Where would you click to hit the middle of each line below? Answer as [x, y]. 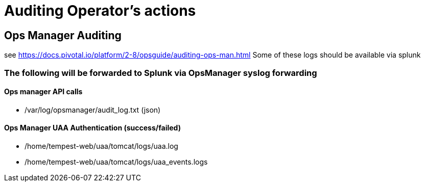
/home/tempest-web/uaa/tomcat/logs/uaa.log [101, 146]
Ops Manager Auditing [63, 35]
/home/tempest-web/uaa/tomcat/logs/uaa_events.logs [116, 162]
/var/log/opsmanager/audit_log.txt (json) [93, 110]
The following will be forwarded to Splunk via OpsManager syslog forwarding [161, 73]
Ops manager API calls [43, 92]
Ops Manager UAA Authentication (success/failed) [92, 128]
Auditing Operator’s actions [100, 11]
